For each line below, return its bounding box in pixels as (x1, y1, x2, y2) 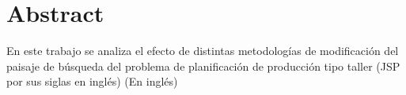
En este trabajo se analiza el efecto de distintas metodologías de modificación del (6, 42, 399, 59)
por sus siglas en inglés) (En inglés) (6, 73, 178, 90)
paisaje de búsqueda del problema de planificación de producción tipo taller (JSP (6, 57, 400, 74)
